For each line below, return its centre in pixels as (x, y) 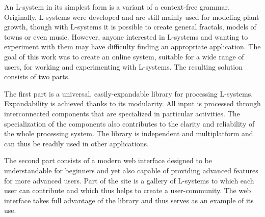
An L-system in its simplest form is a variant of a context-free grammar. (117, 7)
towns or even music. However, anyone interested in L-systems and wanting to (126, 36)
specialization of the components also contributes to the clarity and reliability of (129, 123)
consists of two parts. (37, 76)
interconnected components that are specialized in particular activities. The (122, 113)
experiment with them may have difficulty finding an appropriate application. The (132, 46)
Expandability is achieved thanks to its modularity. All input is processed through (132, 103)
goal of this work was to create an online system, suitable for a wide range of (124, 56)
